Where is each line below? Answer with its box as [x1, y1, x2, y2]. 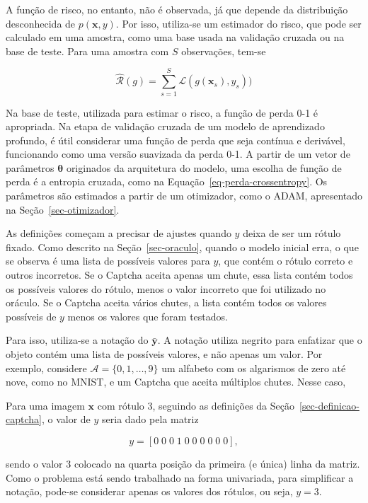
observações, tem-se [181, 43, 266, 58]
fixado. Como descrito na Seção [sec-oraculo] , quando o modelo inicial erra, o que [6, 239, 359, 254]
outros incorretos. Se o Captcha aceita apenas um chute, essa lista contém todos [6, 267, 353, 282]
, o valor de [41, 412, 91, 427]
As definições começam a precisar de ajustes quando [6, 226, 231, 241]
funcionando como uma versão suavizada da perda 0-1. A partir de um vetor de [6, 146, 350, 161]
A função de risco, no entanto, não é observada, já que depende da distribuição [6, 2, 348, 16]
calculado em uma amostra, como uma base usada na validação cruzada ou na [6, 30, 345, 45]
